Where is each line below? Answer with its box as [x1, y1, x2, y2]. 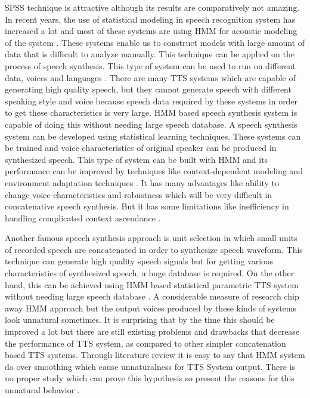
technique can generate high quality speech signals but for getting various [5, 255, 274, 267]
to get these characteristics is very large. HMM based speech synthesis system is [5, 106, 297, 119]
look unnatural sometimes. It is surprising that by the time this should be [5, 313, 275, 326]
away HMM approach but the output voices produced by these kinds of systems [5, 301, 296, 314]
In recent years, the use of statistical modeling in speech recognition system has [5, 13, 296, 25]
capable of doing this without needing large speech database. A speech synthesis [5, 118, 297, 130]
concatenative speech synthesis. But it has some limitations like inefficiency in [5, 200, 289, 212]
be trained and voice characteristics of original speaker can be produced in [5, 141, 277, 154]
